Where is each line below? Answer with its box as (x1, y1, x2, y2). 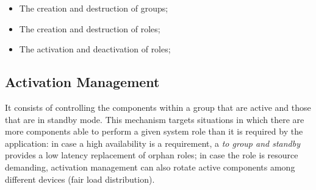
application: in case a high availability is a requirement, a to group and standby (5, 136, 300, 149)
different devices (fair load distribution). (5, 172, 155, 185)
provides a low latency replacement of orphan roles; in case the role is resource (5, 149, 298, 161)
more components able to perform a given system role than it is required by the (5, 125, 303, 138)
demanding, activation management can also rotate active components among (5, 160, 295, 173)
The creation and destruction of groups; (19, 2, 168, 14)
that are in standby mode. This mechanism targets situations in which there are (5, 113, 304, 125)
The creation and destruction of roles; (19, 22, 160, 35)
